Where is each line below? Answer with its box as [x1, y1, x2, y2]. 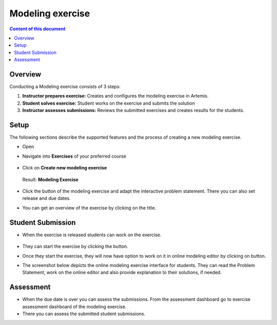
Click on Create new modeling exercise [22, 165, 107, 171]
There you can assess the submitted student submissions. [22, 311, 146, 317]
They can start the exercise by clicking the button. [22, 243, 128, 250]
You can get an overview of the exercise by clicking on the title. [22, 204, 156, 211]
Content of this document [9, 26, 66, 32]
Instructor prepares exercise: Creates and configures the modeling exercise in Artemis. [22, 93, 209, 99]
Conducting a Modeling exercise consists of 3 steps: [9, 84, 121, 90]
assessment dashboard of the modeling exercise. [22, 303, 127, 310]
